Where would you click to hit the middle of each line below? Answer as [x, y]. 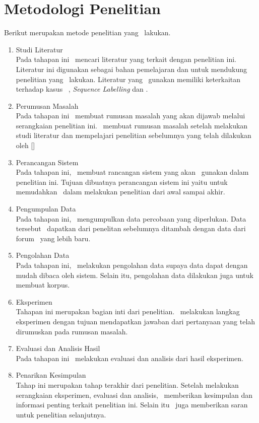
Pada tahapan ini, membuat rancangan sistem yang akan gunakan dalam [132, 172]
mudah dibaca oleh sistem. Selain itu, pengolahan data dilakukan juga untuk [135, 275]
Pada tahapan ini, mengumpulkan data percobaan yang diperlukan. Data [131, 218]
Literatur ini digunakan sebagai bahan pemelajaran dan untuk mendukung [132, 69]
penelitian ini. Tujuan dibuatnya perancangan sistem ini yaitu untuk [122, 182]
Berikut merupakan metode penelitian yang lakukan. [87, 32]
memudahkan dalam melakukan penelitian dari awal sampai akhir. [120, 192]
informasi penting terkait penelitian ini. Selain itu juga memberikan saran [132, 405]
